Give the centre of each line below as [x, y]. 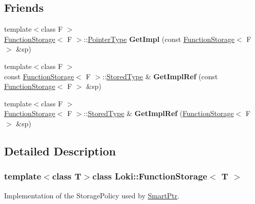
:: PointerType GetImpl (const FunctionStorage [159, 39]
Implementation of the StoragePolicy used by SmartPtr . [92, 195]
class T [67, 176]
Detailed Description [60, 151]
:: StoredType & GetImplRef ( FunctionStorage [159, 113]
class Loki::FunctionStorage [150, 176]
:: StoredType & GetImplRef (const [160, 76]
